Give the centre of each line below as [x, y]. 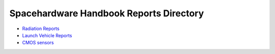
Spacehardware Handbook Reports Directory [107, 13]
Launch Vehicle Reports [47, 35]
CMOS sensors [38, 43]
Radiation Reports [41, 29]
